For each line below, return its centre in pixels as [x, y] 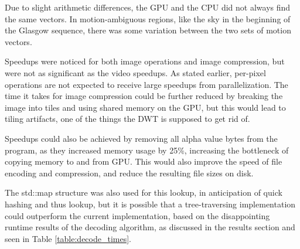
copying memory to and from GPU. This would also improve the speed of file [144, 161]
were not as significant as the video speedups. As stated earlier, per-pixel [135, 72]
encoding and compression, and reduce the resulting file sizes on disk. [129, 173]
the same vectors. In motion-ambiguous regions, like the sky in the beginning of [148, 18]
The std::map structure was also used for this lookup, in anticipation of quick [144, 192]
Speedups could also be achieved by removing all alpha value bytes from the [141, 138]
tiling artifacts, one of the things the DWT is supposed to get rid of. [127, 119]
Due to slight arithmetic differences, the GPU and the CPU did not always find [148, 7]
